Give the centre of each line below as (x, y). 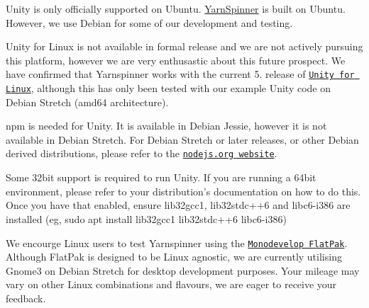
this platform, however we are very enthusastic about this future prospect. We (176, 60)
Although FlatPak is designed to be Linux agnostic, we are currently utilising (174, 257)
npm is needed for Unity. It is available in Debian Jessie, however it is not (166, 126)
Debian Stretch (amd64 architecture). (87, 102)
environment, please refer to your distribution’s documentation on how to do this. (183, 191)
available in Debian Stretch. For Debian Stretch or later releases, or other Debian (182, 139)
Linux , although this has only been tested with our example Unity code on (169, 88)
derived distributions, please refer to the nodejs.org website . (142, 153)
